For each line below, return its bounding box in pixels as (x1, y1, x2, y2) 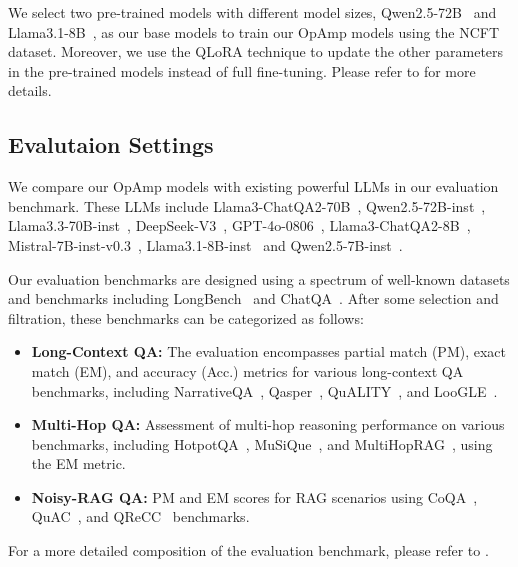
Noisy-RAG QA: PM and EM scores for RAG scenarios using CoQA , (31, 486, 478, 507)
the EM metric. (31, 453, 126, 474)
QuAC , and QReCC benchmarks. (31, 506, 250, 527)
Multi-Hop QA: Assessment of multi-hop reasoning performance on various (31, 414, 505, 435)
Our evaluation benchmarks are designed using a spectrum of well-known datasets (8, 268, 510, 289)
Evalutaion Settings (8, 129, 214, 160)
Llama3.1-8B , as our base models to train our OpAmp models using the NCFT (8, 21, 500, 42)
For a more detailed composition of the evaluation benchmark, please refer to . (8, 540, 489, 561)
